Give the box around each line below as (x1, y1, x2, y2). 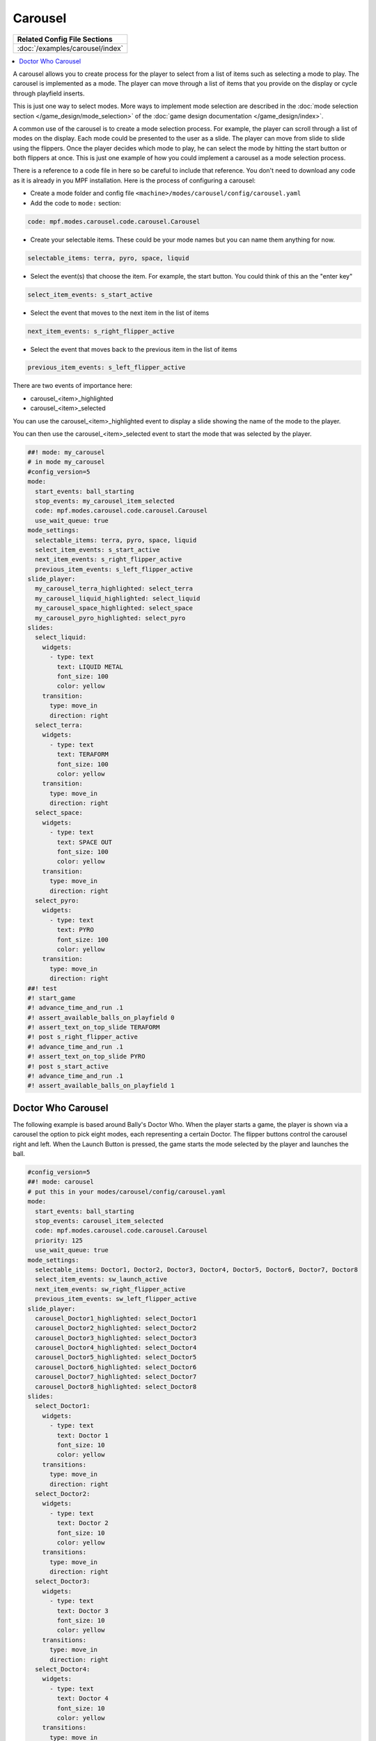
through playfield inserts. (13, 89, 85, 97)
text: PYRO (56, 926, 94, 934)
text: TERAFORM (56, 751, 109, 758)
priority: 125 (35, 1236, 84, 1244)
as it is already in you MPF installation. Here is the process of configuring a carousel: (13, 176, 256, 185)
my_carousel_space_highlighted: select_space (35, 604, 193, 612)
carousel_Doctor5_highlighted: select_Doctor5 (35, 1353, 197, 1361)
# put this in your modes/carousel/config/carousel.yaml (27, 1187, 226, 1196)
